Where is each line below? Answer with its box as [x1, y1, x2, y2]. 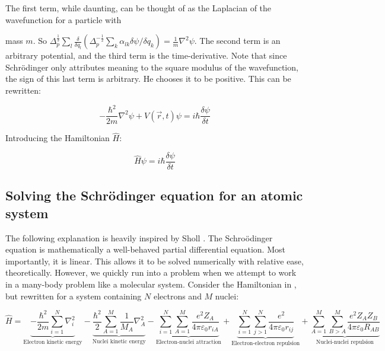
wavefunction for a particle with [5, 13, 122, 25]
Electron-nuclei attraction [155, 339, 222, 346]
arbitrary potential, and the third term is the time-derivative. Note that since [5, 49, 287, 62]
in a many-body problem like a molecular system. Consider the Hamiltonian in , [5, 277, 297, 290]
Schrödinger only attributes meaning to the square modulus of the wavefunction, [5, 60, 298, 73]
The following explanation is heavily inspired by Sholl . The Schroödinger [5, 231, 273, 244]
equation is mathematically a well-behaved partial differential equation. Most [5, 243, 285, 256]
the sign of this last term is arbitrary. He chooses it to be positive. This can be [5, 72, 291, 85]
